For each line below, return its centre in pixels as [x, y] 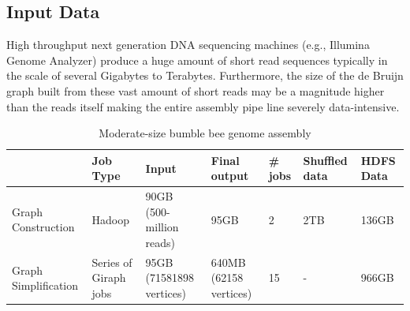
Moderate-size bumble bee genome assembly [205, 133]
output [230, 176]
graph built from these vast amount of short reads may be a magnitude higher [196, 90]
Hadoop [111, 219]
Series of [112, 262]
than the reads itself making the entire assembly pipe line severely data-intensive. [203, 106]
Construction [43, 227]
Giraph [109, 277]
